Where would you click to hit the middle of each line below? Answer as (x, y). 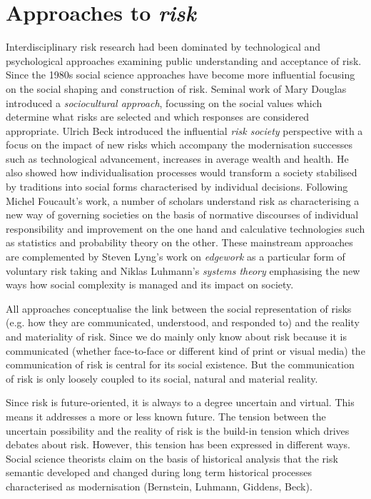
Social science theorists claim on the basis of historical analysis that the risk (172, 458)
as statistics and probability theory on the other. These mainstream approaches (179, 242)
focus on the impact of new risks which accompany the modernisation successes (179, 145)
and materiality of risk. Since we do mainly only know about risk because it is (176, 336)
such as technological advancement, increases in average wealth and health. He (177, 158)
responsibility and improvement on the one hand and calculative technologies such (185, 228)
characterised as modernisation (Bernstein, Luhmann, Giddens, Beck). (159, 486)
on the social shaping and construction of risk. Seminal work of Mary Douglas (176, 88)
